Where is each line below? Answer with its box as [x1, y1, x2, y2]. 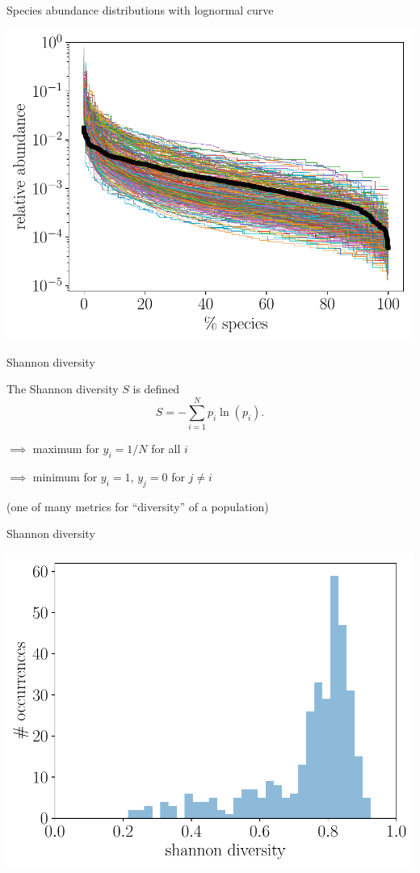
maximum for [32, 440, 99, 457]
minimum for [32, 468, 98, 485]
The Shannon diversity [6, 380, 119, 397]
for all [151, 440, 181, 457]
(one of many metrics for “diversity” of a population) [6, 497, 269, 514]
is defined [132, 380, 180, 397]
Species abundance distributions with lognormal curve [6, 2, 274, 18]
